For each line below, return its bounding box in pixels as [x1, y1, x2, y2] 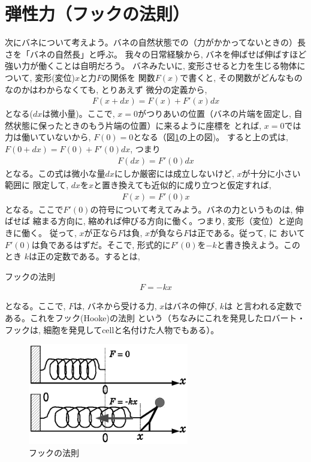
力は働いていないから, [5, 131, 91, 143]
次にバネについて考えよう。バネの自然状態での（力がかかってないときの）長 [5, 36, 306, 49]
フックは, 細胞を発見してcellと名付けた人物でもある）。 [5, 323, 219, 336]
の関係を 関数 [102, 71, 155, 83]
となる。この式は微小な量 [5, 167, 105, 179]
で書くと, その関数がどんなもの [180, 71, 303, 83]
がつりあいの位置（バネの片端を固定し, [138, 107, 291, 120]
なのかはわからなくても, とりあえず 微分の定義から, [5, 83, 207, 95]
